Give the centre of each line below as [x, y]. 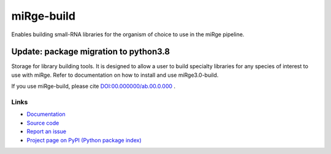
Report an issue [47, 131]
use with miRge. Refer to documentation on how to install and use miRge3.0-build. [115, 75]
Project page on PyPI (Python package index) [84, 140]
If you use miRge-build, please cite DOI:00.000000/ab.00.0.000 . [93, 87]
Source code [43, 123]
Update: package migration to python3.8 [91, 52]
